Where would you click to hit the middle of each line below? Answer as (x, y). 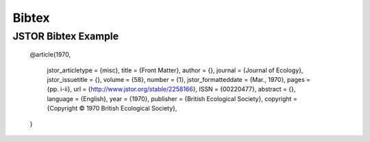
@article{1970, (50, 55)
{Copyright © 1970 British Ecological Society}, (112, 109)
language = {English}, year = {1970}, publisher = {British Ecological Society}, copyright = (172, 98)
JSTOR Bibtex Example (66, 36)
